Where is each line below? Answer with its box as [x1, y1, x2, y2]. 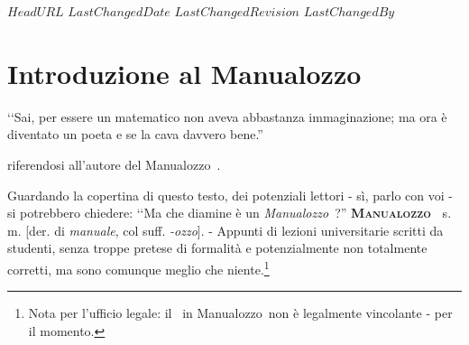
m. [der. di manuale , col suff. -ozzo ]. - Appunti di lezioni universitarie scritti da [7, 220, 444, 239]
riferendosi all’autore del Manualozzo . [7, 154, 221, 173]
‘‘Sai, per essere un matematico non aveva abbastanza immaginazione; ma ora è [7, 107, 447, 126]
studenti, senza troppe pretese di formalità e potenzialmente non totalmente [7, 238, 428, 257]
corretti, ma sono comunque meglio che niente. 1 [7, 256, 270, 278]
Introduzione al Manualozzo [7, 54, 362, 91]
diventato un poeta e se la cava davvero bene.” [7, 125, 263, 144]
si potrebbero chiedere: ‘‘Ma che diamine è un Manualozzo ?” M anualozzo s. [7, 203, 452, 222]
